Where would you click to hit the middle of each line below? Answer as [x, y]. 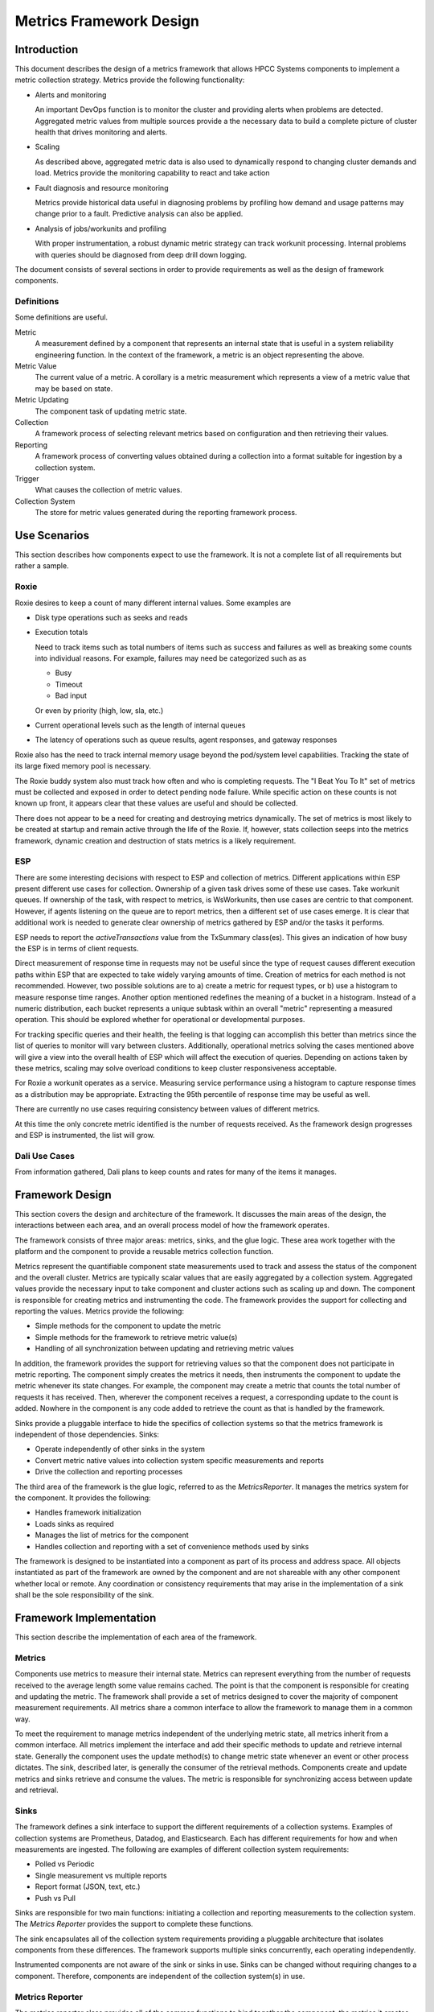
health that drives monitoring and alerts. [101, 132]
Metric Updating [42, 400]
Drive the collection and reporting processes [109, 1472]
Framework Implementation [86, 1618]
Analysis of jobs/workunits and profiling [100, 229]
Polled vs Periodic [65, 1864]
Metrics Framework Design [107, 21]
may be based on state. [74, 388]
